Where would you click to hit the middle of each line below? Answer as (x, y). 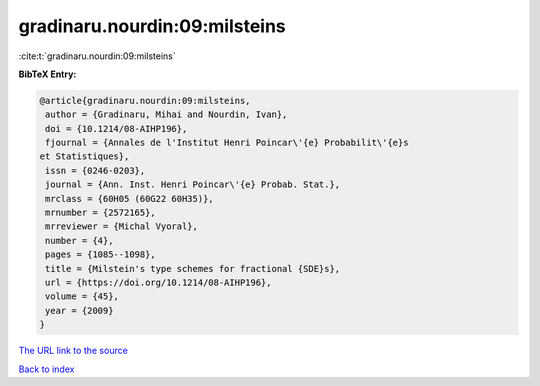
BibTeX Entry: (47, 74)
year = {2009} (79, 310)
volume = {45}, (82, 296)
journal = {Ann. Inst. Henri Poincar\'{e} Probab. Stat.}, (193, 184)
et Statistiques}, (84, 156)
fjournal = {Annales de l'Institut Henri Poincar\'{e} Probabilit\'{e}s (227, 143)
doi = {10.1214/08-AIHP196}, (116, 128)
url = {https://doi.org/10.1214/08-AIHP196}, (158, 282)
